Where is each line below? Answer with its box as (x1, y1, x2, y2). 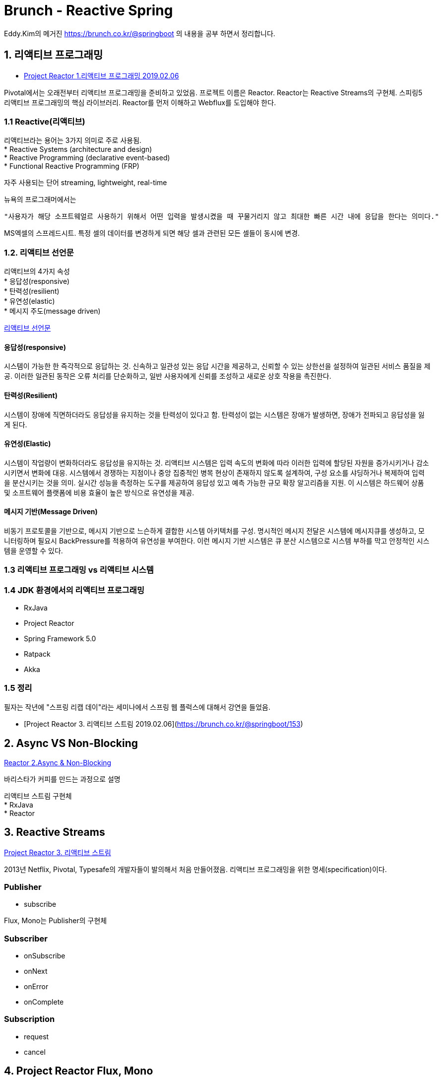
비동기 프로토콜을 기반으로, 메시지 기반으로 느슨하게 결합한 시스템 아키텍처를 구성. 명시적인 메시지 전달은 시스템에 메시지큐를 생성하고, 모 (4, 526, 425, 535)
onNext (24, 967, 48, 976)
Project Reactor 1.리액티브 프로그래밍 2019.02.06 (24, 71, 179, 80)
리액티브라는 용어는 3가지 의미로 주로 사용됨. (4, 136, 142, 145)
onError (24, 982, 49, 991)
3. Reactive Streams (4, 826, 105, 839)
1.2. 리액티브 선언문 (4, 247, 74, 258)
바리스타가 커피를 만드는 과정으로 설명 (4, 774, 121, 783)
